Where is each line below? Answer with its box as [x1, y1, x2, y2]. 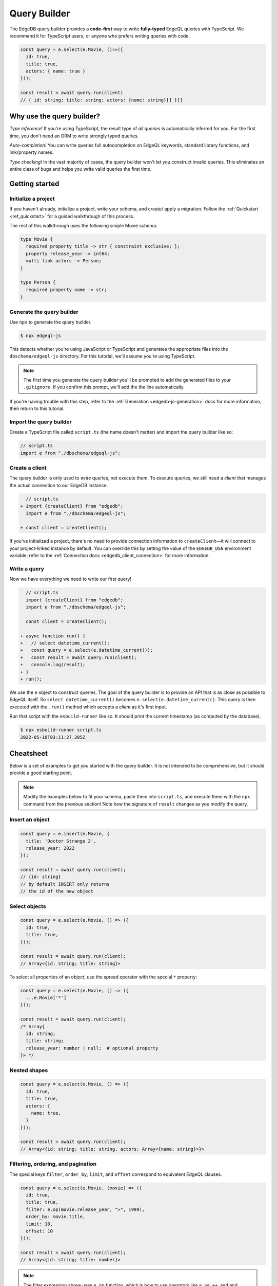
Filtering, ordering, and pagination [9, 1160, 97, 1168]
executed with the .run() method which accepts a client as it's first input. [9, 704, 167, 710]
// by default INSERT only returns [20, 881, 110, 887]
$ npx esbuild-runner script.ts [20, 727, 102, 733]
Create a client [9, 465, 47, 472]
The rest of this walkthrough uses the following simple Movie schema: [9, 223, 157, 229]
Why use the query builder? [9, 112, 100, 121]
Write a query [9, 565, 45, 572]
